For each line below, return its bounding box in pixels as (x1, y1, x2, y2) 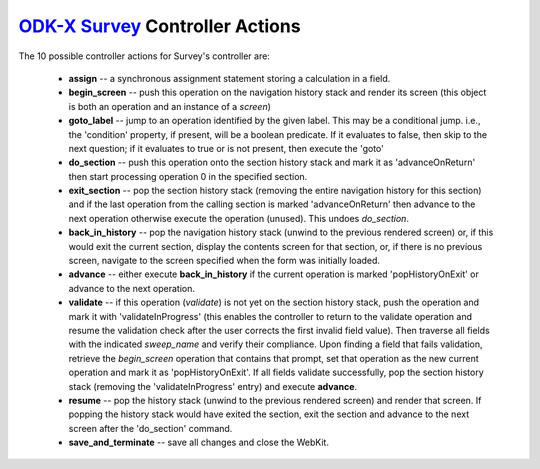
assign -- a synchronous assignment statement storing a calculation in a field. (68, 72, 391, 84)
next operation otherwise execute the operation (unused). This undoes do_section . (68, 212, 410, 224)
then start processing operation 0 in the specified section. (68, 170, 308, 182)
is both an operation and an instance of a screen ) (68, 100, 272, 112)
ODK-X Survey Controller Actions (18, 15, 301, 37)
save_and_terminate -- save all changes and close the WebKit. (68, 436, 330, 449)
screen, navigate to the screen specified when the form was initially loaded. (68, 255, 380, 267)
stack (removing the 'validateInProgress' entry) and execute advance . (68, 380, 358, 392)
